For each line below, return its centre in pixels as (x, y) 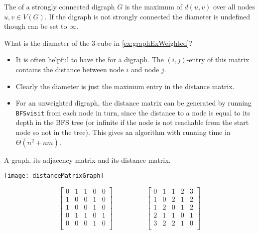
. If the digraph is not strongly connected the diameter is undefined (147, 16)
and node (145, 69)
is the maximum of (153, 6)
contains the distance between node (70, 69)
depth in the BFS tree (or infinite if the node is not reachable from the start (132, 122)
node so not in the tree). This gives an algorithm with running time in (123, 132)
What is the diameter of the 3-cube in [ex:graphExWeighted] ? (98, 43)
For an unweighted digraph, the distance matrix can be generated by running (133, 103)
